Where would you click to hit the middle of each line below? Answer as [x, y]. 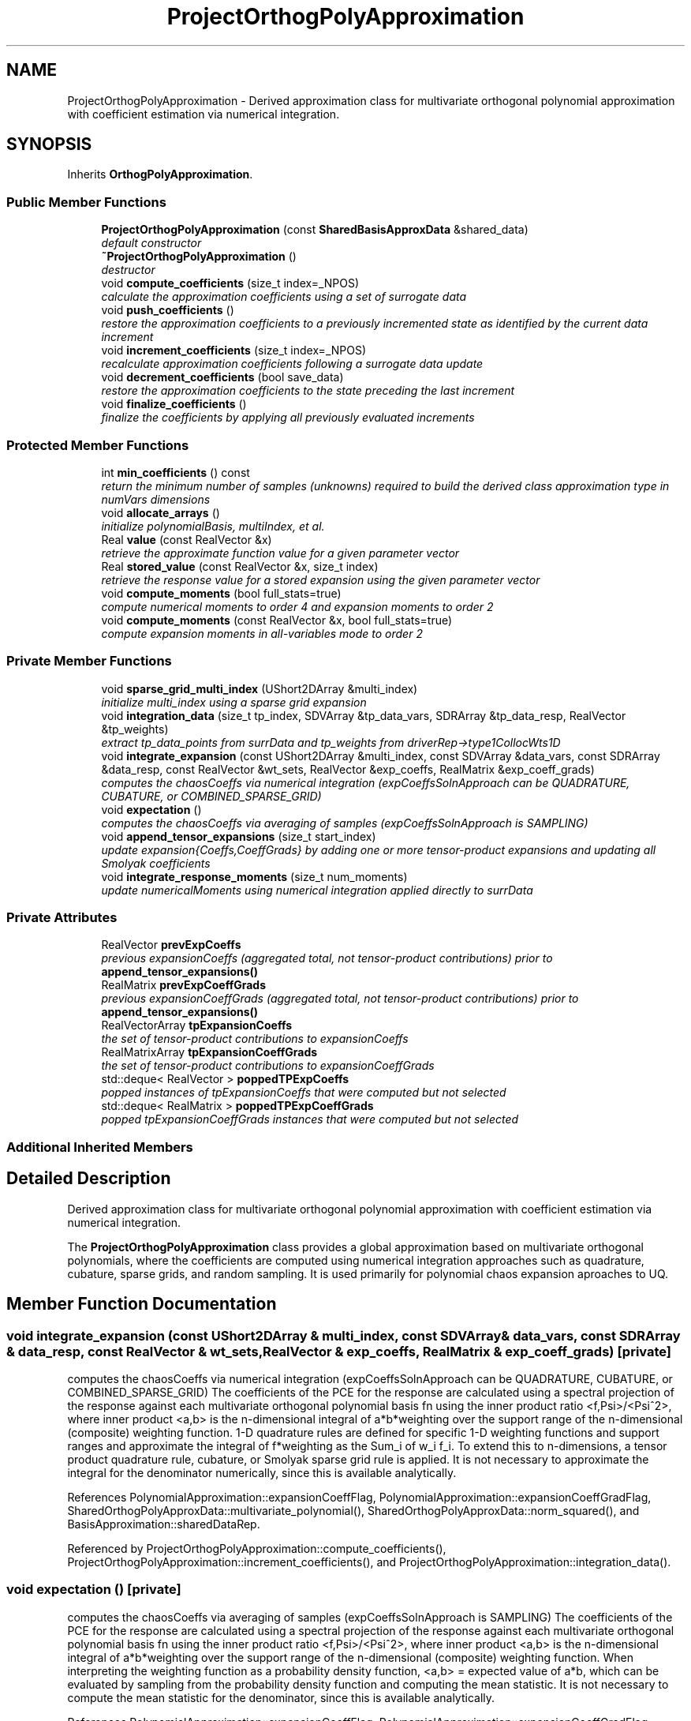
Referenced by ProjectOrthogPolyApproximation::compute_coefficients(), [257, 1548]
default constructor [151, 243]
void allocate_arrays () [161, 512]
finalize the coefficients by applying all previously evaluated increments [288, 418]
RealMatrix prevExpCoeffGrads [184, 985]
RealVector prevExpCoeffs [171, 945]
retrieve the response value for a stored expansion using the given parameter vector [321, 579]
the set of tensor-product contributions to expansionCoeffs [255, 1039]
